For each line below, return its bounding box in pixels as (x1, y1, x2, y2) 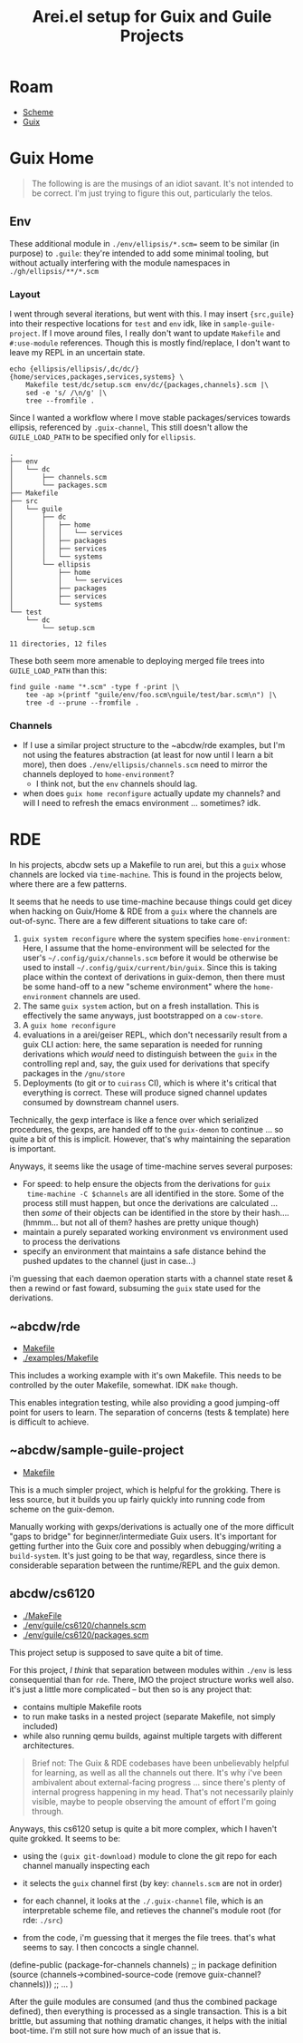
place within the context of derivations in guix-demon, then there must (22, 972, 286, 983)
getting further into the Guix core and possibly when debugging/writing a (9, 1540, 282, 1552)
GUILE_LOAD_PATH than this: (9, 665, 107, 676)
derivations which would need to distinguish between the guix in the (22, 1049, 278, 1060)
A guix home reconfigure (22, 1020, 116, 1031)
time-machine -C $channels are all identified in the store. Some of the (26, 1188, 285, 1199)
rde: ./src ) (22, 1914, 63, 1925)
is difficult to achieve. (9, 1416, 90, 1427)
